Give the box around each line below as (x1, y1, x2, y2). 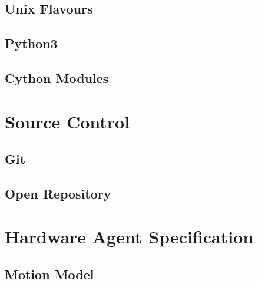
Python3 (5, 34, 58, 52)
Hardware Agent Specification (5, 224, 254, 249)
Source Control (5, 109, 130, 133)
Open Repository (5, 184, 111, 202)
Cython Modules (5, 68, 109, 87)
